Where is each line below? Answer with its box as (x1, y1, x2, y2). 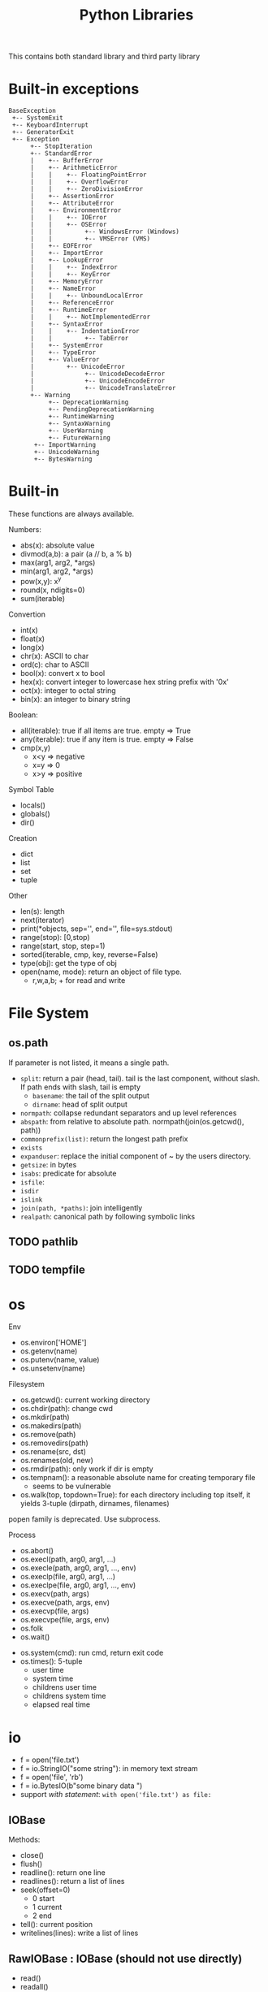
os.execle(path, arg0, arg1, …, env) (19, 1563, 136, 1573)
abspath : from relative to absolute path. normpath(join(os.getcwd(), (19, 1116, 244, 1126)
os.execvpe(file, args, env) (19, 1615, 110, 1625)
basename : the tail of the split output (32, 1090, 150, 1100)
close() (19, 1851, 45, 1860)
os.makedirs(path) (19, 1421, 82, 1431)
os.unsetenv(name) (19, 1363, 85, 1374)
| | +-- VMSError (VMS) (29, 235, 151, 243)
